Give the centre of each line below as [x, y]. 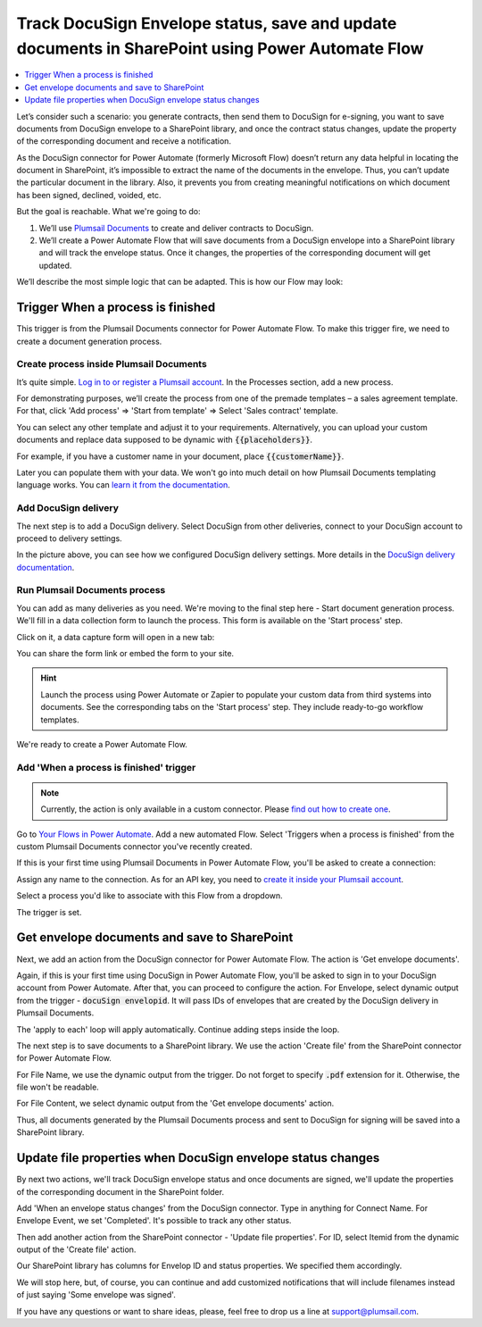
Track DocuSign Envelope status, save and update [207, 23]
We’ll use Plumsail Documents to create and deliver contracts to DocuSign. [176, 228]
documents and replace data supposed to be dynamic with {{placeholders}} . [164, 440]
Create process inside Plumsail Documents [112, 364]
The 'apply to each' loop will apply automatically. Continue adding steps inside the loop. [178, 1029]
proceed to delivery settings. [69, 538]
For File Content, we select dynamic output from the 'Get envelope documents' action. [175, 1104]
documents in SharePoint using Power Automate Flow [220, 48]
